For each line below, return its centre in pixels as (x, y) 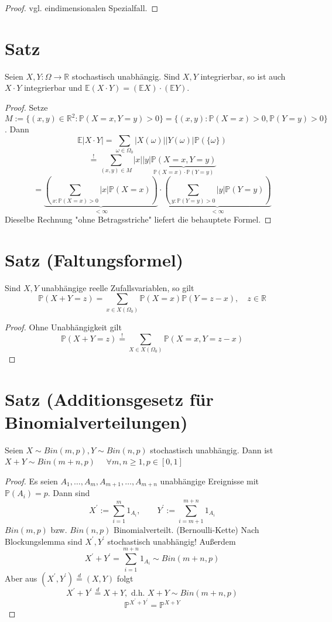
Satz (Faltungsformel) (94, 259)
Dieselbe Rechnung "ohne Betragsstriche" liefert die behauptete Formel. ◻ (138, 219)
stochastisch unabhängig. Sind (126, 76)
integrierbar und (53, 88)
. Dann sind (69, 493)
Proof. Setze (26, 107)
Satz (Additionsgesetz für (109, 399)
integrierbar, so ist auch (243, 76)
